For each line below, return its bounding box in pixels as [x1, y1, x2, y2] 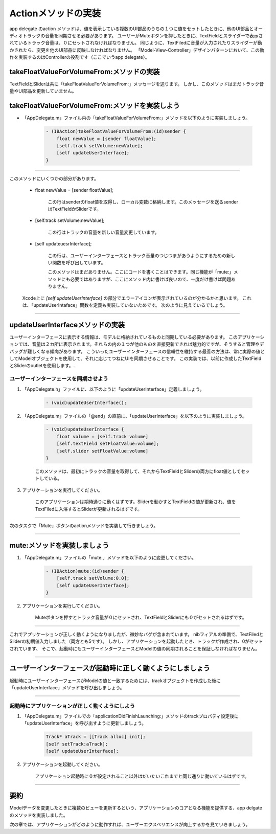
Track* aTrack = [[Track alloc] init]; [45, 734, 146, 740]
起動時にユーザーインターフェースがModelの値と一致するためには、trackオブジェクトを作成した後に [9, 678, 221, 684]
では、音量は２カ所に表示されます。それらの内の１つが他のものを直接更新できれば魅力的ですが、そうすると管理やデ [18, 341, 264, 347]
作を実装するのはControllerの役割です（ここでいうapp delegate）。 [9, 54, 150, 60]
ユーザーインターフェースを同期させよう [9, 375, 108, 382]
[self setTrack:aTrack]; [45, 741, 108, 747]
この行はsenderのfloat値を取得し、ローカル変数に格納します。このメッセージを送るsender [48, 198, 239, 205]
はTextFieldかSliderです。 [48, 206, 102, 212]
